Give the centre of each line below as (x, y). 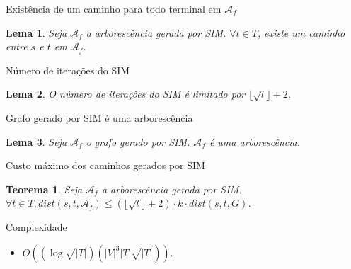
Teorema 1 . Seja (44, 189)
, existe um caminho (301, 32)
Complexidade (36, 227)
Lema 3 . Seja (36, 141)
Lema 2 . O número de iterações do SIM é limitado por (126, 94)
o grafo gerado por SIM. (138, 141)
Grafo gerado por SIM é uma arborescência (99, 117)
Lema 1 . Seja (36, 32)
